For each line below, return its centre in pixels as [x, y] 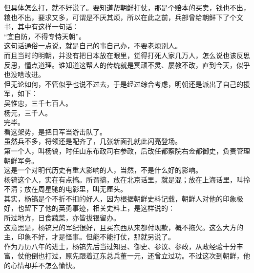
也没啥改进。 [24, 74]
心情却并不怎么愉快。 [45, 265]
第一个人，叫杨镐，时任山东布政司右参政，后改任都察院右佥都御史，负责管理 [127, 150]
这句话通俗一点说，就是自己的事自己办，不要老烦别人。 [93, 46]
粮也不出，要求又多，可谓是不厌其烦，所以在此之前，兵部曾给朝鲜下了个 [120, 17]
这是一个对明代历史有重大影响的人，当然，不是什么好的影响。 [103, 170]
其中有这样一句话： [48, 27]
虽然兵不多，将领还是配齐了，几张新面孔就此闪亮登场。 [93, 141]
